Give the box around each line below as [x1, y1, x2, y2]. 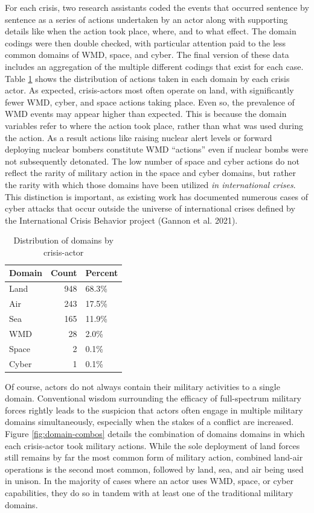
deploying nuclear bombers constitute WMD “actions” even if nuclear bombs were [5, 143, 309, 156]
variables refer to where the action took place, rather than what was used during [5, 119, 304, 131]
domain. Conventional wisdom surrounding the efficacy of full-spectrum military [5, 392, 301, 404]
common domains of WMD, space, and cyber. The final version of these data [5, 48, 289, 61]
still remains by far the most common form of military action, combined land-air [5, 451, 303, 464]
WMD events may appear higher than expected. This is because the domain [5, 107, 287, 120]
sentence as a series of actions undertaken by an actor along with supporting [5, 13, 288, 25]
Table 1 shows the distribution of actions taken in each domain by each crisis [5, 72, 290, 84]
